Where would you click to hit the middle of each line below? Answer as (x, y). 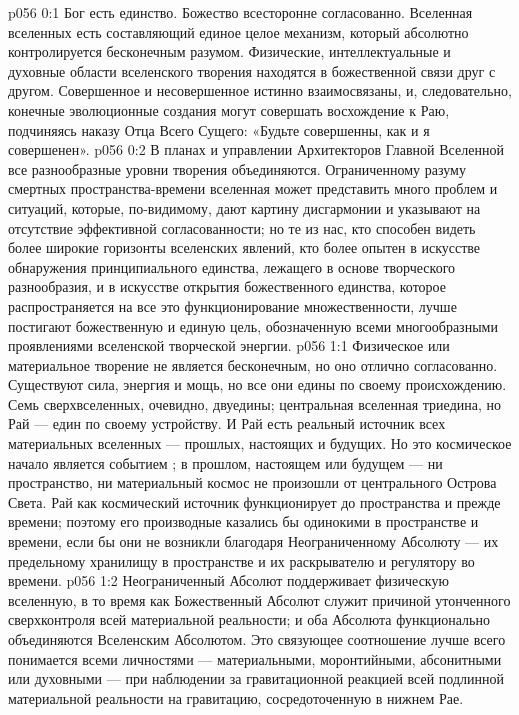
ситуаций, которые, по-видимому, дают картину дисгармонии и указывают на (244, 207)
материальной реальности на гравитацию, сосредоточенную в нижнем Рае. (236, 697)
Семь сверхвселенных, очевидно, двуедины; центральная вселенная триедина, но (254, 403)
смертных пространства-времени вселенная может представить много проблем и (253, 188)
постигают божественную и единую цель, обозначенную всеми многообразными (253, 325)
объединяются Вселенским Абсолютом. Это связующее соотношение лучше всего (257, 639)
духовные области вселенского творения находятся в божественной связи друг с (252, 70)
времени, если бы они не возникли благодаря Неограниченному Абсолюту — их (253, 541)
